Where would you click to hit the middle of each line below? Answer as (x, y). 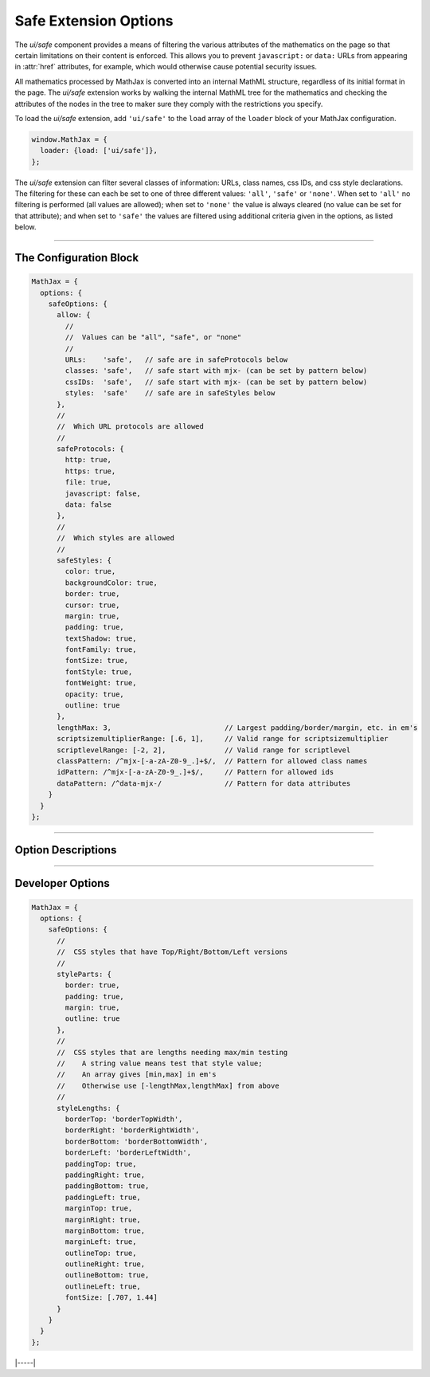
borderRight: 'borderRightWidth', (132, 1130)
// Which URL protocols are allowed (131, 427)
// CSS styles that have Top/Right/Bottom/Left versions (172, 952)
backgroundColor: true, (111, 583)
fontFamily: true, (101, 650)
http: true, (88, 460)
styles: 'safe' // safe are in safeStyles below (170, 393)
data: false (88, 505)
